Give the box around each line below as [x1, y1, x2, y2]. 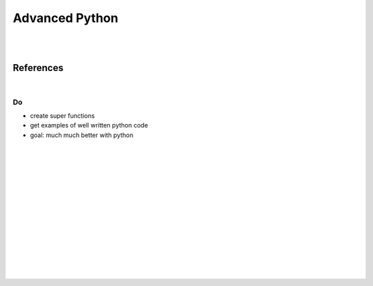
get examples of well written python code [30, 121, 149, 130]
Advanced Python [12, 10, 119, 25]
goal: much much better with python [30, 131, 134, 139]
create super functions [30, 111, 95, 120]
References [12, 62, 64, 74]
